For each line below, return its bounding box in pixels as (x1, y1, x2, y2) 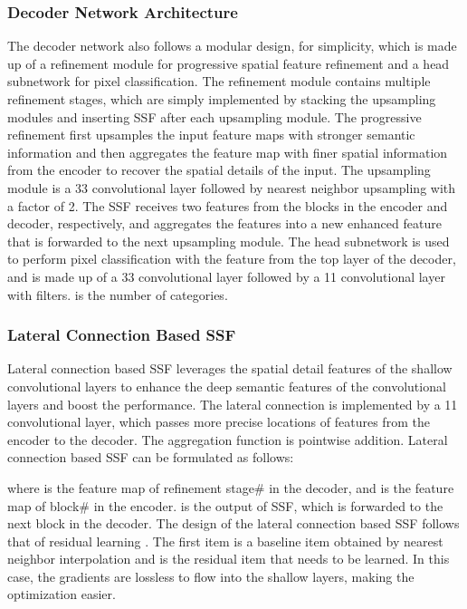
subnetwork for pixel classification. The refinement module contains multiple (7, 72, 431, 91)
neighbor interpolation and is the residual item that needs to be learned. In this (7, 549, 450, 568)
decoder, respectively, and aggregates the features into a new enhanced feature (7, 214, 442, 233)
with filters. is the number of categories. (7, 285, 228, 304)
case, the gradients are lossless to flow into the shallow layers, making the (7, 566, 415, 585)
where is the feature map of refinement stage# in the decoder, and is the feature (7, 478, 454, 497)
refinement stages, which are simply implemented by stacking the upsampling (7, 90, 436, 108)
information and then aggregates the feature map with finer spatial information (7, 142, 448, 161)
